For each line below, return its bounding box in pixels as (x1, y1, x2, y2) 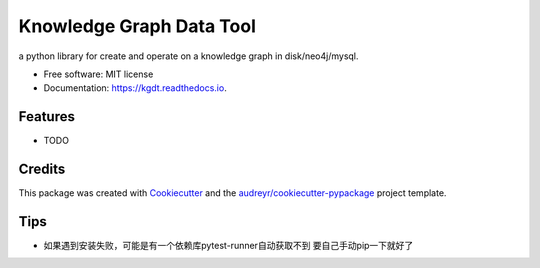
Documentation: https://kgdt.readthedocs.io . (43, 82, 227, 94)
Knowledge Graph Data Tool (18, 15, 257, 37)
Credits (18, 161, 66, 178)
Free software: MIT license (43, 68, 154, 80)
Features (18, 108, 75, 125)
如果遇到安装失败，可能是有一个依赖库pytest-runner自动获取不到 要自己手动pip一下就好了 (43, 240, 414, 252)
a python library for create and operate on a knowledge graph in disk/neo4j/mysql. (18, 50, 359, 62)
